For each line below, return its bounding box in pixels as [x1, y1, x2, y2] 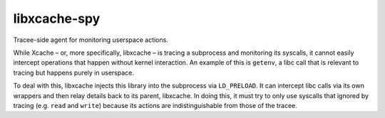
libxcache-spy [13, 11, 101, 26]
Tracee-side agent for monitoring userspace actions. [13, 36, 169, 44]
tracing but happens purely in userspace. [13, 68, 135, 77]
